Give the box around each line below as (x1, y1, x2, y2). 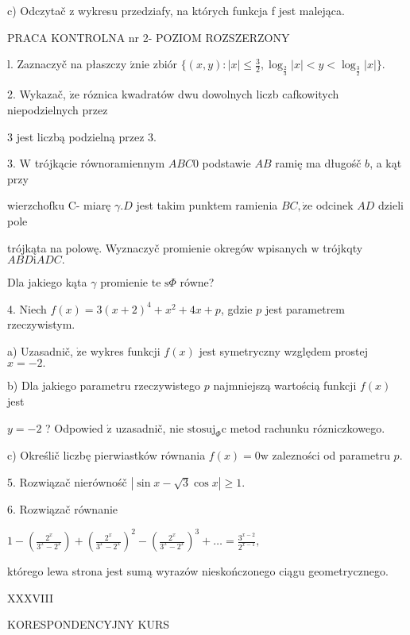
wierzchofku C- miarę (7, 197, 111, 214)
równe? (180, 274, 215, 291)
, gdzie (220, 300, 253, 317)
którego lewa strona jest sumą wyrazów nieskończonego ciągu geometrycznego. (7, 563, 389, 579)
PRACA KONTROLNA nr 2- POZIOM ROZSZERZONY (7, 29, 290, 45)
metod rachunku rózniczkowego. (230, 419, 385, 436)
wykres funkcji (90, 342, 161, 359)
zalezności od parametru (272, 447, 390, 464)
